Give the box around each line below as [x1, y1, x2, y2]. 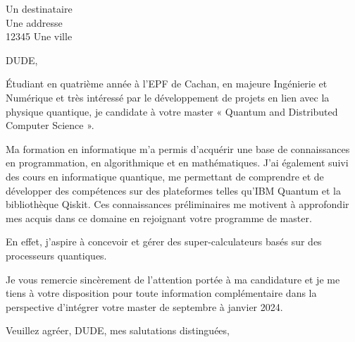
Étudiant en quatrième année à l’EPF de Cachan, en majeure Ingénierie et [6, 76, 328, 91]
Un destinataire [6, 1, 73, 16]
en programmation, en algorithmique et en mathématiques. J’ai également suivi [6, 155, 349, 170]
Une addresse [6, 15, 63, 30]
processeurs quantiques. [6, 248, 107, 262]
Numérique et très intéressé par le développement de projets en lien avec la [6, 90, 330, 104]
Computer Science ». [6, 118, 94, 133]
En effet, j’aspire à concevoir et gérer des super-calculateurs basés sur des [6, 234, 322, 249]
